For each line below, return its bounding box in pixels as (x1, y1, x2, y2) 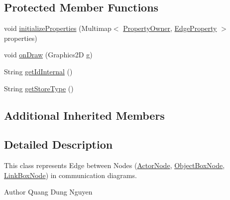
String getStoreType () (4, 83, 74, 93)
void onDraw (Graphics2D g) (4, 49, 93, 60)
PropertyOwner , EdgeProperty (123, 23, 217, 33)
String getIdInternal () (4, 66, 73, 76)
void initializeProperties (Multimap (4, 23, 112, 33)
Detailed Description (4, 137, 113, 152)
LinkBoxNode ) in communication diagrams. (4, 170, 137, 180)
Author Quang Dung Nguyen (4, 187, 93, 197)
